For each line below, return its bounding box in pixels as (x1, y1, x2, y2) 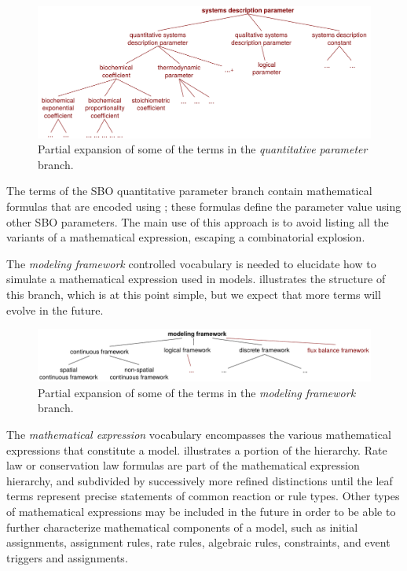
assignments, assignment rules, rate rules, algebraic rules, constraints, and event (6, 534, 390, 551)
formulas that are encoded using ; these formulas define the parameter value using (6, 198, 401, 215)
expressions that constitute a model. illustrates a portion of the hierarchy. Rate (6, 441, 387, 458)
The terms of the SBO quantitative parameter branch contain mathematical (6, 182, 372, 199)
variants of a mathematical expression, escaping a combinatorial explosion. (6, 229, 365, 245)
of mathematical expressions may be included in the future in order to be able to (6, 503, 396, 520)
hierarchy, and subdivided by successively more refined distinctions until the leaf (6, 472, 393, 488)
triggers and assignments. (6, 549, 128, 565)
